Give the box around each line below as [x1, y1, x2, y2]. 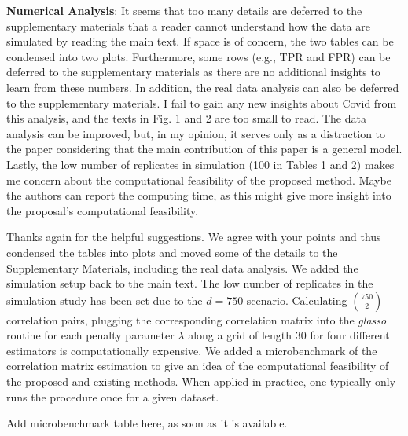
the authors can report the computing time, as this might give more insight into [6, 187, 391, 203]
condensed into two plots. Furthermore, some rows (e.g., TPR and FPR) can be [6, 48, 391, 64]
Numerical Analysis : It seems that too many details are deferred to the [6, 2, 362, 18]
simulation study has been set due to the [6, 291, 203, 308]
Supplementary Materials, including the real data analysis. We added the [6, 259, 358, 276]
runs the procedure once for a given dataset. [6, 388, 219, 405]
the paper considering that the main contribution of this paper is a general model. [6, 141, 402, 157]
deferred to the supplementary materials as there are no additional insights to [6, 64, 380, 80]
